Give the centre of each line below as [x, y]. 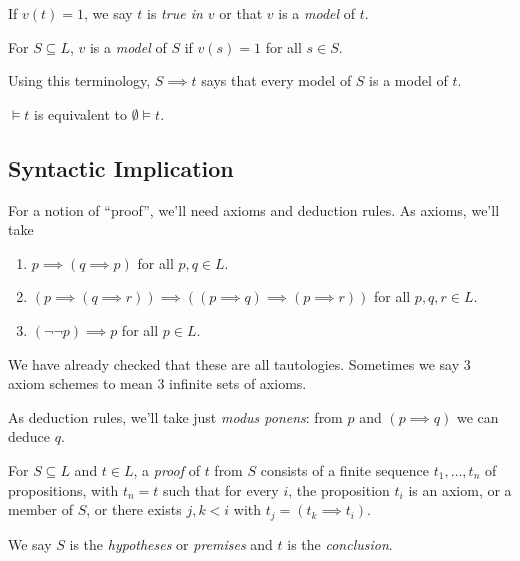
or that [241, 13]
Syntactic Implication [121, 167]
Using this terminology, [79, 80]
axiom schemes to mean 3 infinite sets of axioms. [157, 383]
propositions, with [63, 489]
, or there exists [134, 509]
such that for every [221, 489]
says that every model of [276, 80]
